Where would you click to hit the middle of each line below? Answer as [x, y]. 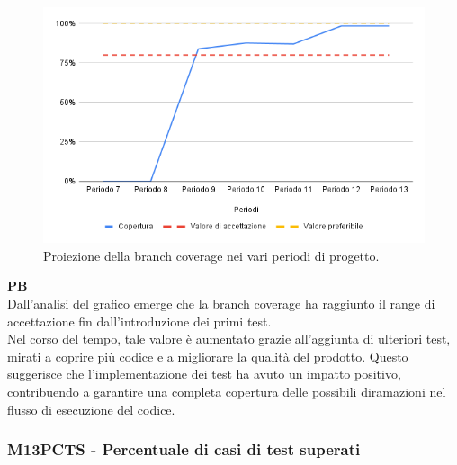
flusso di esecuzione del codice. [91, 409]
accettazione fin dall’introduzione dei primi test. [139, 321]
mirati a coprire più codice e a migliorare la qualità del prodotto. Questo [208, 356]
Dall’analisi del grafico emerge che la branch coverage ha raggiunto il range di [221, 303]
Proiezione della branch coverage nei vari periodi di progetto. [211, 255]
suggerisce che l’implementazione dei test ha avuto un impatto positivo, [204, 374]
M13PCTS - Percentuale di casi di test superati [184, 449]
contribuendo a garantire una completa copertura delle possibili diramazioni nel [227, 391]
